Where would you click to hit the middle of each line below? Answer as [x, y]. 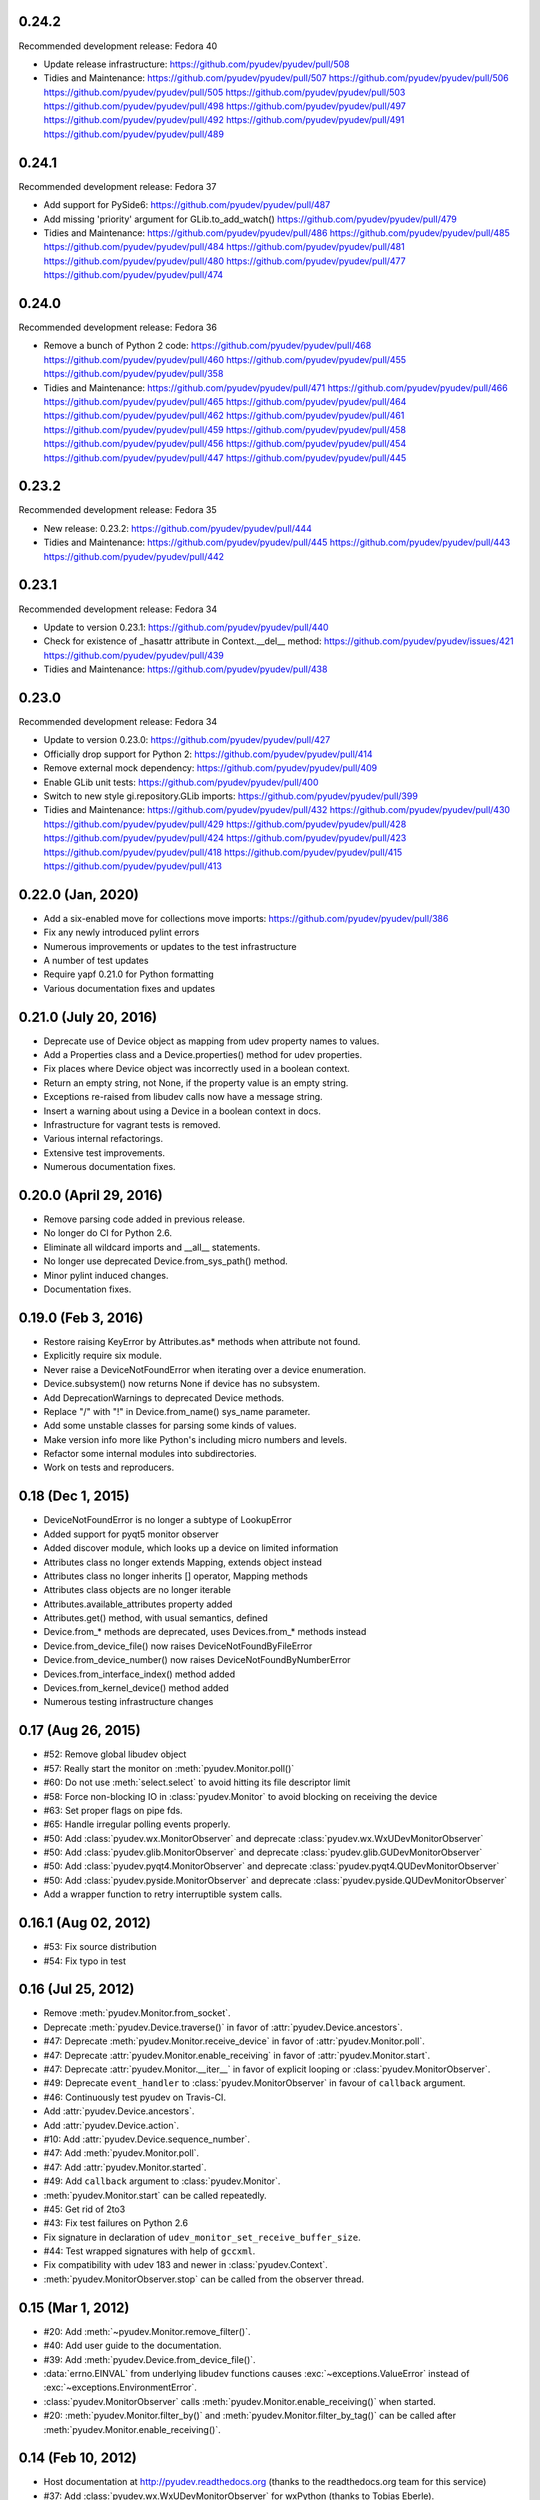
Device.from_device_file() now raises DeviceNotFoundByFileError [178, 1646]
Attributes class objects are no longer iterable [137, 1590]
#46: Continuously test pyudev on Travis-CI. [135, 2097]
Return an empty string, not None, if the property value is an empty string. [196, 1082]
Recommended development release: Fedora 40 [118, 46]
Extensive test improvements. [104, 1152]
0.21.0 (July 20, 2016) [88, 1016]
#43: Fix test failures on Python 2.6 [116, 2223]
